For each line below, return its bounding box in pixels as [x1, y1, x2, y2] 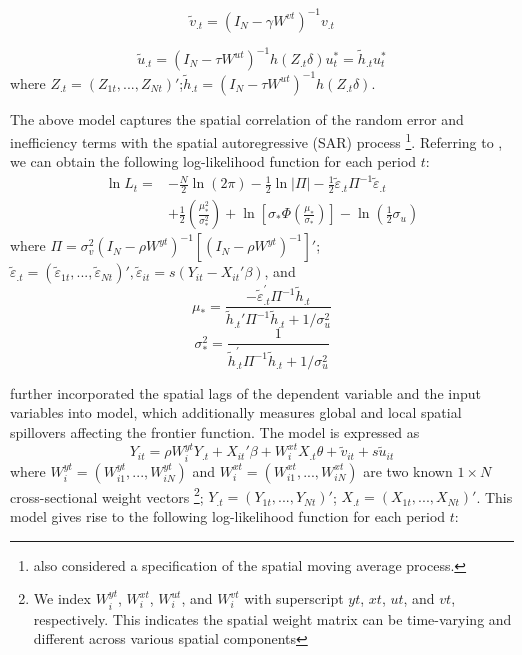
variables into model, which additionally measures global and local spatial [10, 402, 462, 423]
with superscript [244, 588, 344, 609]
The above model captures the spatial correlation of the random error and [10, 108, 464, 129]
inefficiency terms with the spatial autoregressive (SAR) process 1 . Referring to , [10, 129, 503, 152]
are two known [363, 460, 453, 481]
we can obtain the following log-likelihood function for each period [10, 151, 417, 172]
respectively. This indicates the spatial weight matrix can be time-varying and [33, 608, 512, 629]
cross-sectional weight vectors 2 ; [10, 483, 204, 507]
